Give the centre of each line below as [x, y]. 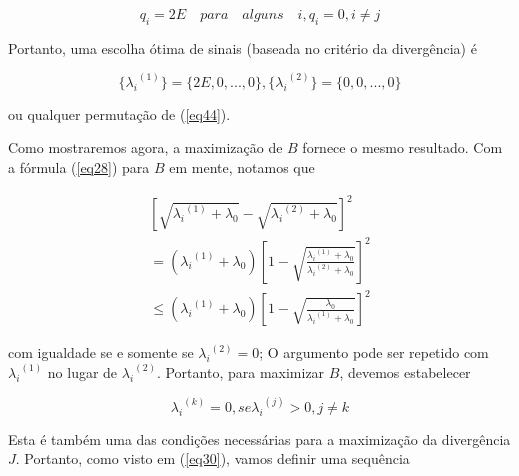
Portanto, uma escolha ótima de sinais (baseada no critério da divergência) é [242, 47]
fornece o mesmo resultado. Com [402, 147]
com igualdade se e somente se [101, 352]
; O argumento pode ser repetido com [374, 352]
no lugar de [82, 371]
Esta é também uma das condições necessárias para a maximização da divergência [259, 438]
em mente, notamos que [242, 167]
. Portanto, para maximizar [240, 371]
